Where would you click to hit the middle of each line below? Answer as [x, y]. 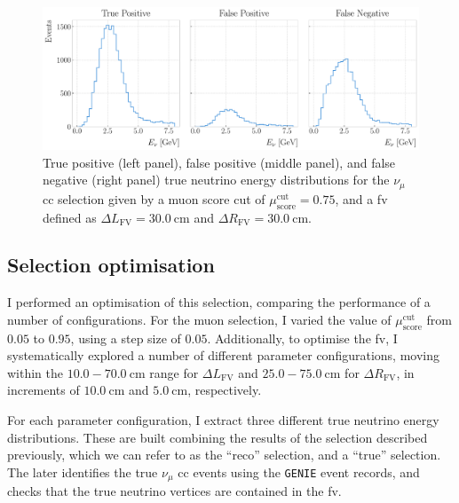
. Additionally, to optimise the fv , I [302, 338]
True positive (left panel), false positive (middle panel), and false [219, 162]
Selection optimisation [111, 265]
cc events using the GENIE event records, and [299, 472]
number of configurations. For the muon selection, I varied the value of [199, 319]
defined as [70, 217]
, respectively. [225, 390]
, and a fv [361, 198]
